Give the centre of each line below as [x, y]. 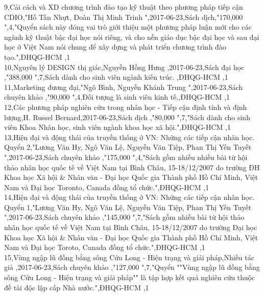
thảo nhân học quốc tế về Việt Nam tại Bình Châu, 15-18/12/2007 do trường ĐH [132, 167]
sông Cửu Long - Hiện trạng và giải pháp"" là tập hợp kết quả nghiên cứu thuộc [130, 277]
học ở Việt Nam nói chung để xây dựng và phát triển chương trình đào [115, 47]
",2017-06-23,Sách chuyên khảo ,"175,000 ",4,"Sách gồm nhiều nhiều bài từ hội [126, 157]
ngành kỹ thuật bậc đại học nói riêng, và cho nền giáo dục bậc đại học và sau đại [132, 37]
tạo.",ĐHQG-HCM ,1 [37, 56]
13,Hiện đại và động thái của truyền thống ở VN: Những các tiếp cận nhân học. [129, 137]
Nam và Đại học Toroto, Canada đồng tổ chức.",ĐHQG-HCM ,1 [105, 247]
